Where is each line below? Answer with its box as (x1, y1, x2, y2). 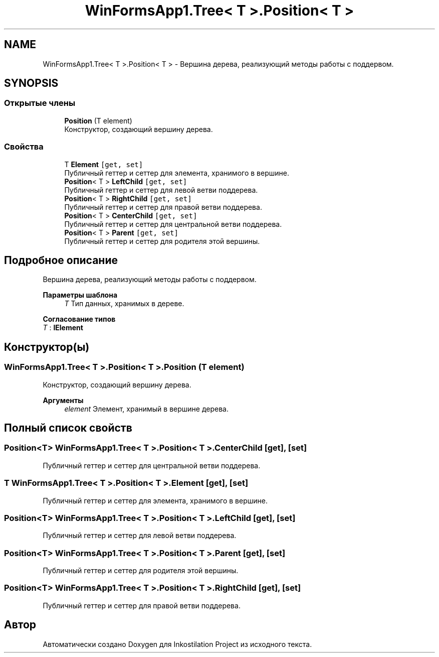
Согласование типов (43, 315, 116, 324)
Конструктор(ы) (4, 340, 90, 353)
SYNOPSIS (4, 77, 59, 90)
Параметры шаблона (43, 291, 118, 300)
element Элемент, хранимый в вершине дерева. (64, 404, 229, 413)
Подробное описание (4, 253, 118, 267)
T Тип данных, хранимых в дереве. (64, 299, 184, 308)
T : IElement (43, 323, 83, 332)
